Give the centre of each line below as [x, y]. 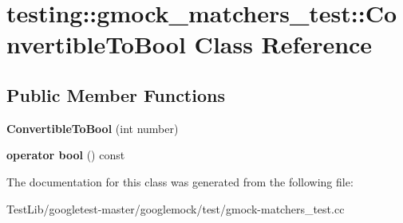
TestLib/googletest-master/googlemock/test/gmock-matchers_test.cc [176, 208]
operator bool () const [66, 155]
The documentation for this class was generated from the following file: [180, 181]
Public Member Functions [116, 94]
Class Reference [283, 44]
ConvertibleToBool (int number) [93, 128]
